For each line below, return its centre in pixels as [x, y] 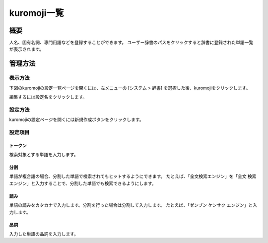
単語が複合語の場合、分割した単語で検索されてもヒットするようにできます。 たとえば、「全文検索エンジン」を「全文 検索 [133, 177]
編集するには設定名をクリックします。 [48, 97]
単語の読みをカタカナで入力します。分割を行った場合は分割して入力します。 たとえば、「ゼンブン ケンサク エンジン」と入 [133, 205]
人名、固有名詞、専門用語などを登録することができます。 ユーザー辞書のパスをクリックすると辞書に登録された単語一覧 [131, 43]
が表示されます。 [27, 49]
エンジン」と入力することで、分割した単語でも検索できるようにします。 [83, 183]
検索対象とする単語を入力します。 [44, 155]
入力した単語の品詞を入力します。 [44, 234]
